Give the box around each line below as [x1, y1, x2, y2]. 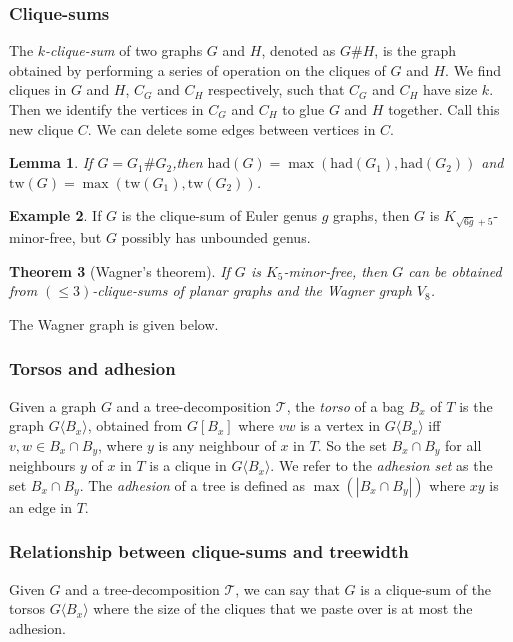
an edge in [9, 496, 72, 517]
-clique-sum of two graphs [45, 40, 203, 61]
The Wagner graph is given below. [9, 313, 219, 334]
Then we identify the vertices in [9, 99, 204, 119]
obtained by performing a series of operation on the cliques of [9, 59, 386, 80]
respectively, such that [208, 79, 345, 100]
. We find [445, 59, 502, 80]
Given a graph [9, 395, 97, 416]
